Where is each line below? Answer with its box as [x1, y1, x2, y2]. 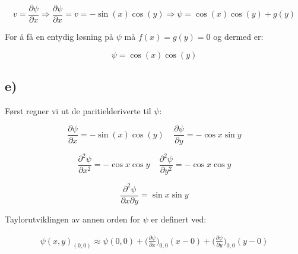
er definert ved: [151, 212, 207, 225]
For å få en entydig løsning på [5, 30, 114, 43]
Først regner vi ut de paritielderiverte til [5, 104, 151, 117]
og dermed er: [213, 30, 264, 43]
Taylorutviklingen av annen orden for [5, 212, 141, 225]
